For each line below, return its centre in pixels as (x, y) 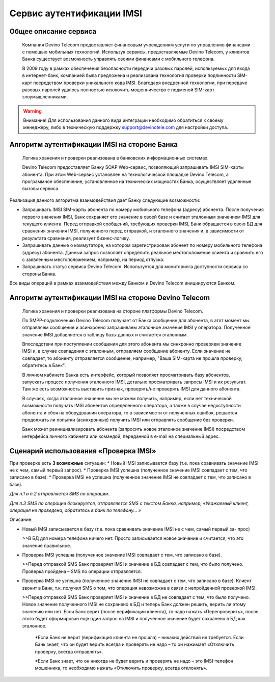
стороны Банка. (39, 274)
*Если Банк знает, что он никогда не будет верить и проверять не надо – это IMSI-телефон (134, 661)
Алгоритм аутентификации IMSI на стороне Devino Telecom (110, 297)
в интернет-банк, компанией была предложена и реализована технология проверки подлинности (129, 75)
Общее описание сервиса (53, 31)
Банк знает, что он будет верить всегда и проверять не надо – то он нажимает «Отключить (134, 644)
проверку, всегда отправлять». (69, 651)
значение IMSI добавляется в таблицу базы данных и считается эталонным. (105, 334)
